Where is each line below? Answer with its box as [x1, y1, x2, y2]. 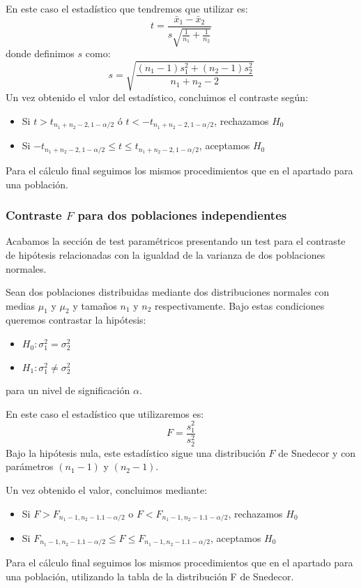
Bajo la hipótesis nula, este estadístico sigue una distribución [6, 445, 266, 460]
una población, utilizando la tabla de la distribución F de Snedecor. [6, 569, 294, 584]
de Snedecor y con [278, 445, 356, 460]
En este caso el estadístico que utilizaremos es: [6, 406, 204, 421]
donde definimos [6, 46, 75, 61]
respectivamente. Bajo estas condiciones [155, 298, 325, 312]
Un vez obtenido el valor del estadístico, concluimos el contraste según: [6, 90, 309, 105]
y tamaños [72, 298, 117, 312]
